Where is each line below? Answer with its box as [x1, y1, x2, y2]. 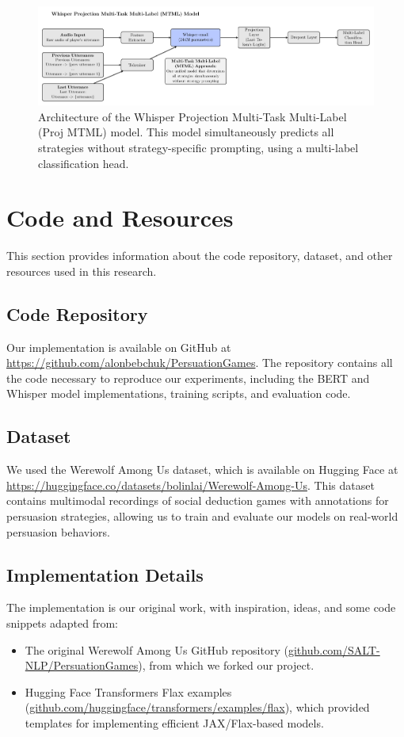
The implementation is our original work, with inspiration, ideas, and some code [6, 599, 396, 616]
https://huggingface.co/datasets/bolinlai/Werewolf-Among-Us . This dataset [6, 476, 375, 493]
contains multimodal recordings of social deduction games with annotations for [6, 492, 389, 509]
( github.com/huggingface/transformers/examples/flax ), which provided [25, 699, 370, 716]
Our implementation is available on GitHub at [6, 338, 231, 355]
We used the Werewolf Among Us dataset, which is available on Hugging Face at [6, 461, 398, 478]
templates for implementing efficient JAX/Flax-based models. [25, 714, 324, 731]
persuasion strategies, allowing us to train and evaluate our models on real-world [6, 508, 398, 524]
